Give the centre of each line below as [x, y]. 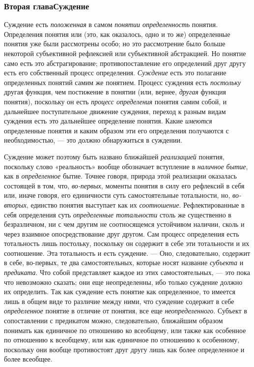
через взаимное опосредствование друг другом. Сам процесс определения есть [122, 233]
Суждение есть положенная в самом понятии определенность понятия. [111, 24]
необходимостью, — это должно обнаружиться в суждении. [93, 140]
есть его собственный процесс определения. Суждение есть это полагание [115, 73]
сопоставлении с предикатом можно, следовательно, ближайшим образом [113, 321]
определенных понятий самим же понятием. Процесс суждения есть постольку [123, 82]
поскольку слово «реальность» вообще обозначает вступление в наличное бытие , [126, 166]
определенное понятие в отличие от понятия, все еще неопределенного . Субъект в [126, 311]
